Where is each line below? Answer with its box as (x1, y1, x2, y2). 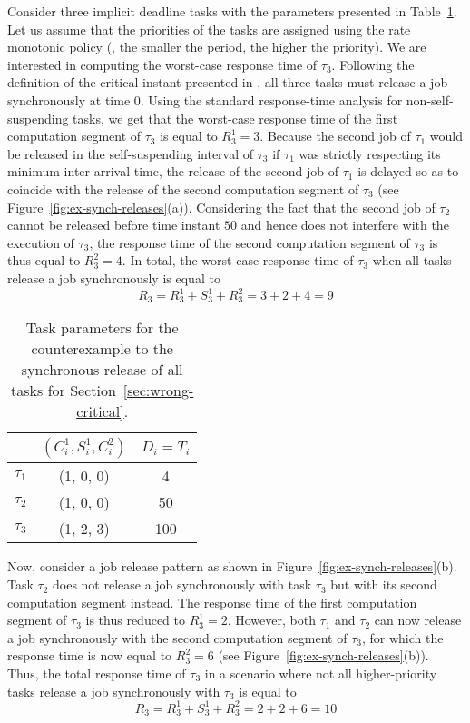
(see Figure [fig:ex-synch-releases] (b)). (218, 646, 429, 665)
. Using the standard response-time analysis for (140, 90, 403, 109)
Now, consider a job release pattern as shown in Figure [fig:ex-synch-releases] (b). (7, 557, 457, 576)
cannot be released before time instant (7, 215, 220, 234)
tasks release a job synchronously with (7, 681, 220, 700)
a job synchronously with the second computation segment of (7, 628, 348, 647)
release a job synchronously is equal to (7, 268, 220, 287)
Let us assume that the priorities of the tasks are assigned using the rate (7, 19, 411, 38)
